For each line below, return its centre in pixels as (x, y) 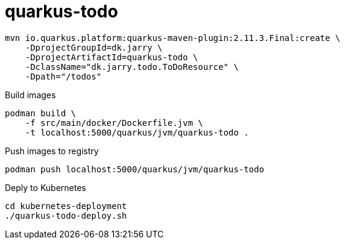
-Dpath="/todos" (63, 76)
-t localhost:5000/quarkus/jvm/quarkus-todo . (137, 132)
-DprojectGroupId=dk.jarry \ (94, 47)
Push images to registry (52, 151)
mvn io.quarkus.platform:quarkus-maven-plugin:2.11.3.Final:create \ (173, 38)
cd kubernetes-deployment (66, 206)
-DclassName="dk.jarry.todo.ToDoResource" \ (132, 67)
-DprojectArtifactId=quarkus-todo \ (112, 57)
